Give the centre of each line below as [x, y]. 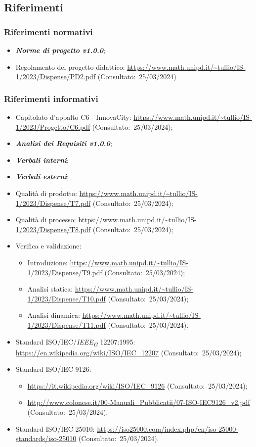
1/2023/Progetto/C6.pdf [53, 126]
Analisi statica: [50, 289]
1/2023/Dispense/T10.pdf [66, 298]
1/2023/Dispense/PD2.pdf [56, 76]
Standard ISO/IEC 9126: [53, 369]
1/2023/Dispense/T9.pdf [65, 272]
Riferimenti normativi [48, 31]
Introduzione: [47, 262]
